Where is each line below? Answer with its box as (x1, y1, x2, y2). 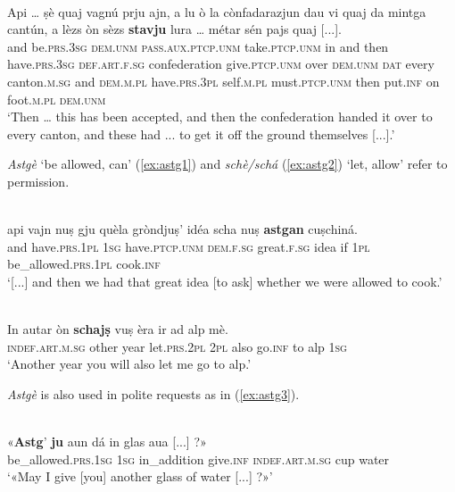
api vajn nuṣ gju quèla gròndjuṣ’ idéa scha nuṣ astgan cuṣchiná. (7, 220, 359, 238)
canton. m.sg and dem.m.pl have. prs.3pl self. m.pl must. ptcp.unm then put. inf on (7, 71, 440, 90)
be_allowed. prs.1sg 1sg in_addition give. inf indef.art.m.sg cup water (7, 449, 390, 468)
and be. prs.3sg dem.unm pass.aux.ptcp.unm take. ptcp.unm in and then (7, 37, 389, 55)
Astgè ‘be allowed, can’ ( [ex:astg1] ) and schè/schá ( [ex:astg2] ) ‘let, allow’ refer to (7, 154, 448, 173)
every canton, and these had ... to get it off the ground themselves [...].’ (7, 124, 395, 143)
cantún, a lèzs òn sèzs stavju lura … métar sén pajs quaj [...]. (7, 20, 342, 38)
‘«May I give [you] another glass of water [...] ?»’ (7, 467, 273, 486)
